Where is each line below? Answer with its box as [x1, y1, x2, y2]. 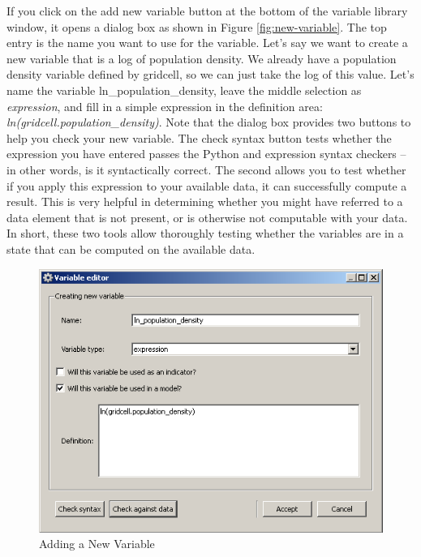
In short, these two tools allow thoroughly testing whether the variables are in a [6, 225, 404, 242]
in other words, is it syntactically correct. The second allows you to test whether [6, 161, 406, 178]
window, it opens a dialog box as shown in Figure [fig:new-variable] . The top [6, 18, 387, 35]
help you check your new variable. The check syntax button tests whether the [6, 129, 392, 146]
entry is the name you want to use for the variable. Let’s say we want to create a [6, 34, 408, 51]
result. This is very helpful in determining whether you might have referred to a [6, 193, 403, 210]
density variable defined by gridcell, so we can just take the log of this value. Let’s [6, 66, 415, 83]
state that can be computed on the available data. [6, 240, 256, 257]
